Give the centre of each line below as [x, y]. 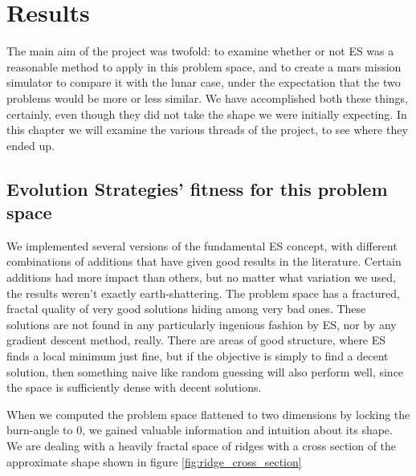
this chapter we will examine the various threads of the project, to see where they [207, 130]
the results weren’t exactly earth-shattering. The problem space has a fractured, [203, 293]
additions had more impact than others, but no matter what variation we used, [201, 277]
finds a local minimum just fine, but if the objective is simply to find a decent [198, 356]
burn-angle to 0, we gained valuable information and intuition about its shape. [200, 430]
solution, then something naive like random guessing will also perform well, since [205, 371]
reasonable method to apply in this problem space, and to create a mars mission [204, 66]
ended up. [31, 145]
